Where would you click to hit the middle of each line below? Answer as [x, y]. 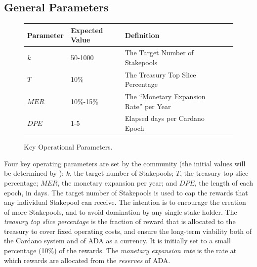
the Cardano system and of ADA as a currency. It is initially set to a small [117, 241]
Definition [142, 35]
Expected [87, 30]
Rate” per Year [148, 106]
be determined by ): [34, 173]
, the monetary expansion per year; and [117, 182]
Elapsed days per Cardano [165, 118]
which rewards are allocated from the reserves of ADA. [87, 260]
